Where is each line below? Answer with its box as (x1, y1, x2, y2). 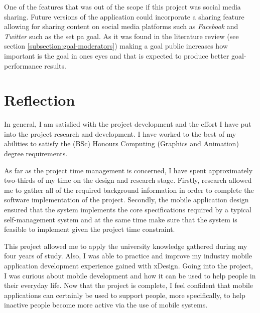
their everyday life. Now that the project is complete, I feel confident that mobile (4, 280, 253, 290)
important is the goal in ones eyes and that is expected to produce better (4, 50, 229, 61)
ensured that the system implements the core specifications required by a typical (4, 204, 251, 215)
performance (4, 60, 42, 71)
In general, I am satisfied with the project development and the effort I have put (4, 119, 251, 129)
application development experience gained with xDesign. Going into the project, (4, 260, 253, 270)
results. (44, 60, 66, 71)
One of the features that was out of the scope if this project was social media (4, 2, 241, 12)
